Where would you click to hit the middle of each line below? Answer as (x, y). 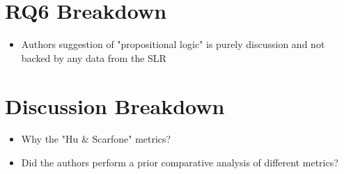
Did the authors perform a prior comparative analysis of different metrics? (180, 163)
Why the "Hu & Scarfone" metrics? (96, 139)
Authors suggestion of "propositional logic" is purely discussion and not (173, 44)
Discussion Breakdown (115, 105)
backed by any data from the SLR (94, 57)
